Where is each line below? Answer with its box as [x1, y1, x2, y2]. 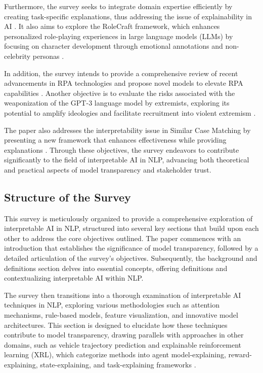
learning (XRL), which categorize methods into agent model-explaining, [4, 349, 226, 360]
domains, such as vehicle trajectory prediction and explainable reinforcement [4, 339, 242, 350]
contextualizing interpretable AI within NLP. [4, 273, 144, 283]
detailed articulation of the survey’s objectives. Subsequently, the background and [4, 253, 257, 263]
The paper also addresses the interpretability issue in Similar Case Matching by [4, 124, 251, 135]
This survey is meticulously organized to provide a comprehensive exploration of [4, 213, 253, 223]
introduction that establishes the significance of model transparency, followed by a [4, 243, 258, 253]
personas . [32, 50, 64, 61]
